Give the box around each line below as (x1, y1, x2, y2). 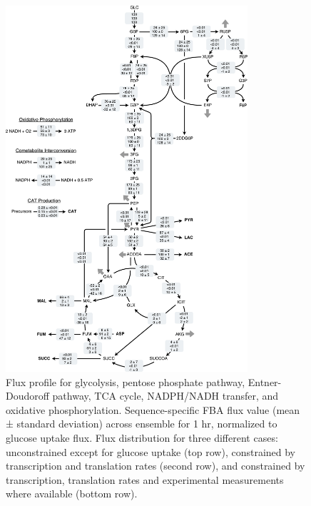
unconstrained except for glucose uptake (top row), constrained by (6, 444, 296, 459)
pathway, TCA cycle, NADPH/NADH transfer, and (52, 388, 279, 403)
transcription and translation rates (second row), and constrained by (6, 458, 305, 473)
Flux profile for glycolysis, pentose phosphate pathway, (6, 374, 245, 389)
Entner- (248, 374, 282, 389)
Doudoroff (6, 388, 49, 403)
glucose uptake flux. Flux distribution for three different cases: (6, 430, 278, 445)
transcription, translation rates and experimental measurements (6, 472, 284, 487)
